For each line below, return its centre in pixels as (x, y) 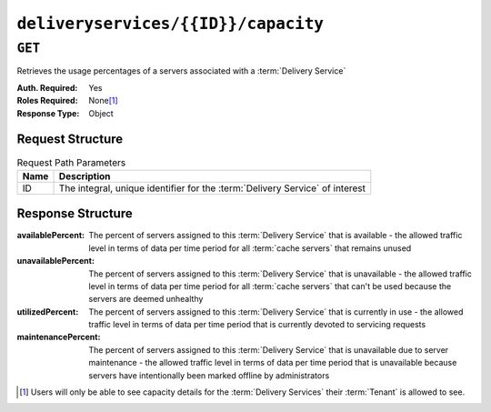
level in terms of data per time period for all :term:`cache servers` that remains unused (250, 248)
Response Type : (48, 113)
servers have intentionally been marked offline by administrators (209, 375)
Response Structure (75, 214)
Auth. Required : (47, 87)
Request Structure (70, 140)
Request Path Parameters (71, 162)
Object (101, 113)
